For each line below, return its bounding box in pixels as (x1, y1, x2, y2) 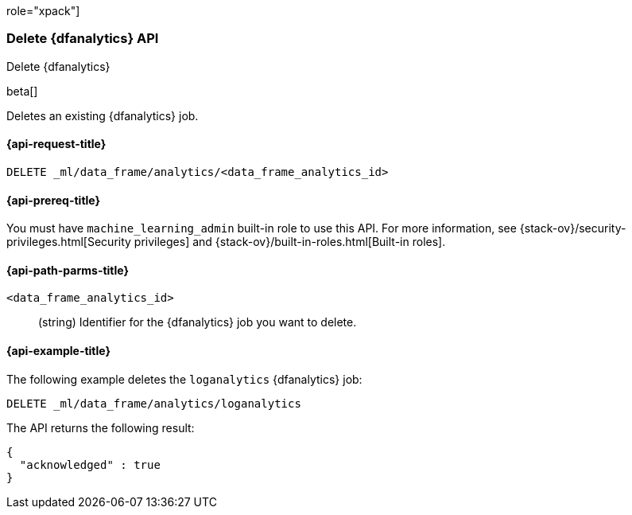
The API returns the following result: (6, 420, 195, 435)
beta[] (6, 84, 38, 98)
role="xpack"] (6, 4, 80, 18)
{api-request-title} (6, 137, 107, 151)
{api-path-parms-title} (6, 263, 130, 277)
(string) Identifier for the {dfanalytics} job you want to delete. (38, 315, 357, 330)
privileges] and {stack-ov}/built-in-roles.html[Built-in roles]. (134, 235, 446, 249)
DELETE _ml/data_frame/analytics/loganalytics (6, 396, 301, 410)
